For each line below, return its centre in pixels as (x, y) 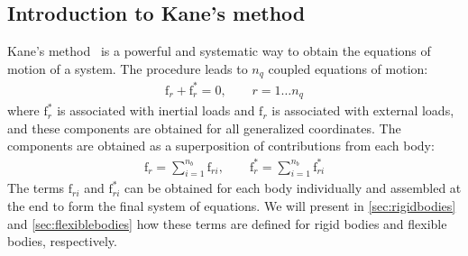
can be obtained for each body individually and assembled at (293, 188)
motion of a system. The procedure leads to (128, 68)
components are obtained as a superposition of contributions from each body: (221, 146)
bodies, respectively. (62, 241)
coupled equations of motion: (348, 68)
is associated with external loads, (363, 110)
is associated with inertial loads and (156, 110)
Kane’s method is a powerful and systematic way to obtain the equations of (219, 51)
